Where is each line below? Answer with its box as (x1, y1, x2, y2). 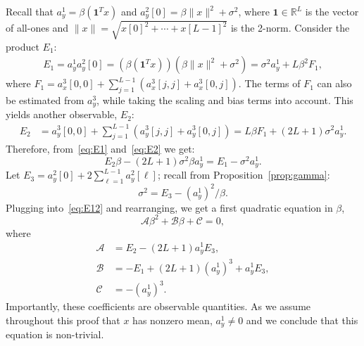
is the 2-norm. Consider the (230, 20, 350, 35)
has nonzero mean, (132, 312, 213, 327)
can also (317, 76, 352, 91)
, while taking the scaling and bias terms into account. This (96, 92, 353, 107)
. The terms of (238, 76, 301, 91)
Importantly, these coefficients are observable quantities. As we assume (6, 299, 311, 314)
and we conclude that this (246, 312, 358, 327)
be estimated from (6, 92, 84, 107)
